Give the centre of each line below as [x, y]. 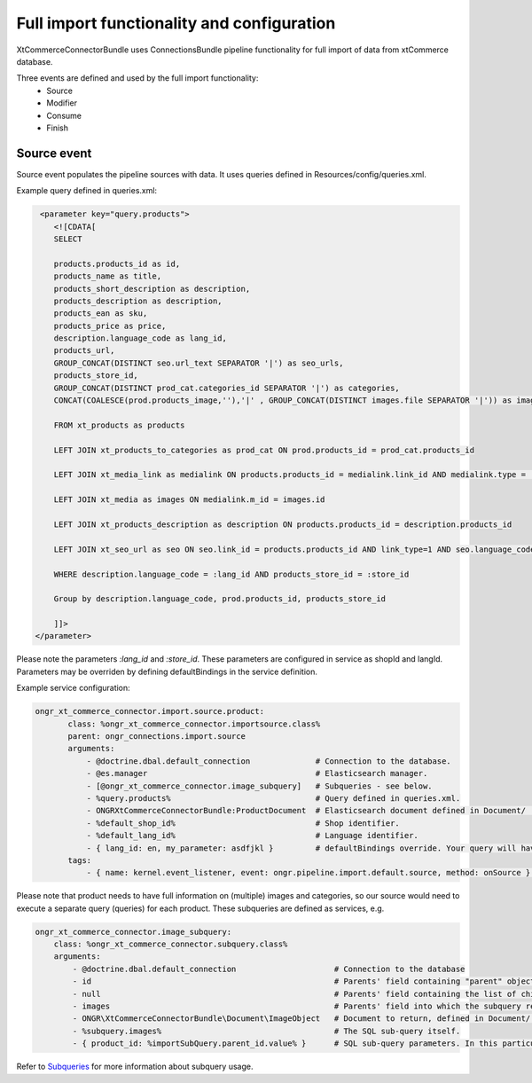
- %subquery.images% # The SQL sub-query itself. [266, 1031]
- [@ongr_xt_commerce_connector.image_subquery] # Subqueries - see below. [260, 786]
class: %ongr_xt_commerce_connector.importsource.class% [194, 724]
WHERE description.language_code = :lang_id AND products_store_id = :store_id [231, 574]
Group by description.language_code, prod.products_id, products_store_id [219, 599]
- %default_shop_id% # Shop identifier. [243, 823]
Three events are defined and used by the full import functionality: [137, 78]
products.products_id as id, [117, 263]
